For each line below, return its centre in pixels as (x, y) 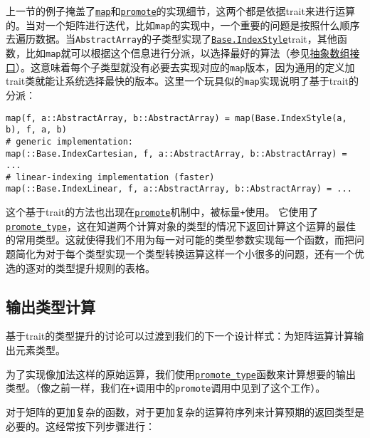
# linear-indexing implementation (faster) (110, 177)
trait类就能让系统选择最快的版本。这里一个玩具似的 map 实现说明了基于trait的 (183, 81)
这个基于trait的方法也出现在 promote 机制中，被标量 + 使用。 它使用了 (162, 212)
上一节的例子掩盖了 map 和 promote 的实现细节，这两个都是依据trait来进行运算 (180, 11)
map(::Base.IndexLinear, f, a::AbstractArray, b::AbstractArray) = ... (179, 189)
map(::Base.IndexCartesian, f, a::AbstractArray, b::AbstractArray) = (176, 153)
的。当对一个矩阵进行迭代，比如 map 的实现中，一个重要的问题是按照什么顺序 (183, 25)
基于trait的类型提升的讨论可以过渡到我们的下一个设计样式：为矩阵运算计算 (180, 336)
